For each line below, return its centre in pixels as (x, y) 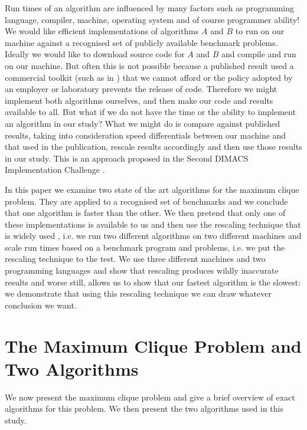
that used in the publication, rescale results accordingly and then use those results (153, 147)
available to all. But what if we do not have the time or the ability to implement (150, 112)
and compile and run (259, 54)
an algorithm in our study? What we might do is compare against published (142, 123)
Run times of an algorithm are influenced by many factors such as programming (149, 8)
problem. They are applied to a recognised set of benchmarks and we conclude (146, 201)
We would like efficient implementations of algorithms (102, 31)
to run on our (260, 31)
